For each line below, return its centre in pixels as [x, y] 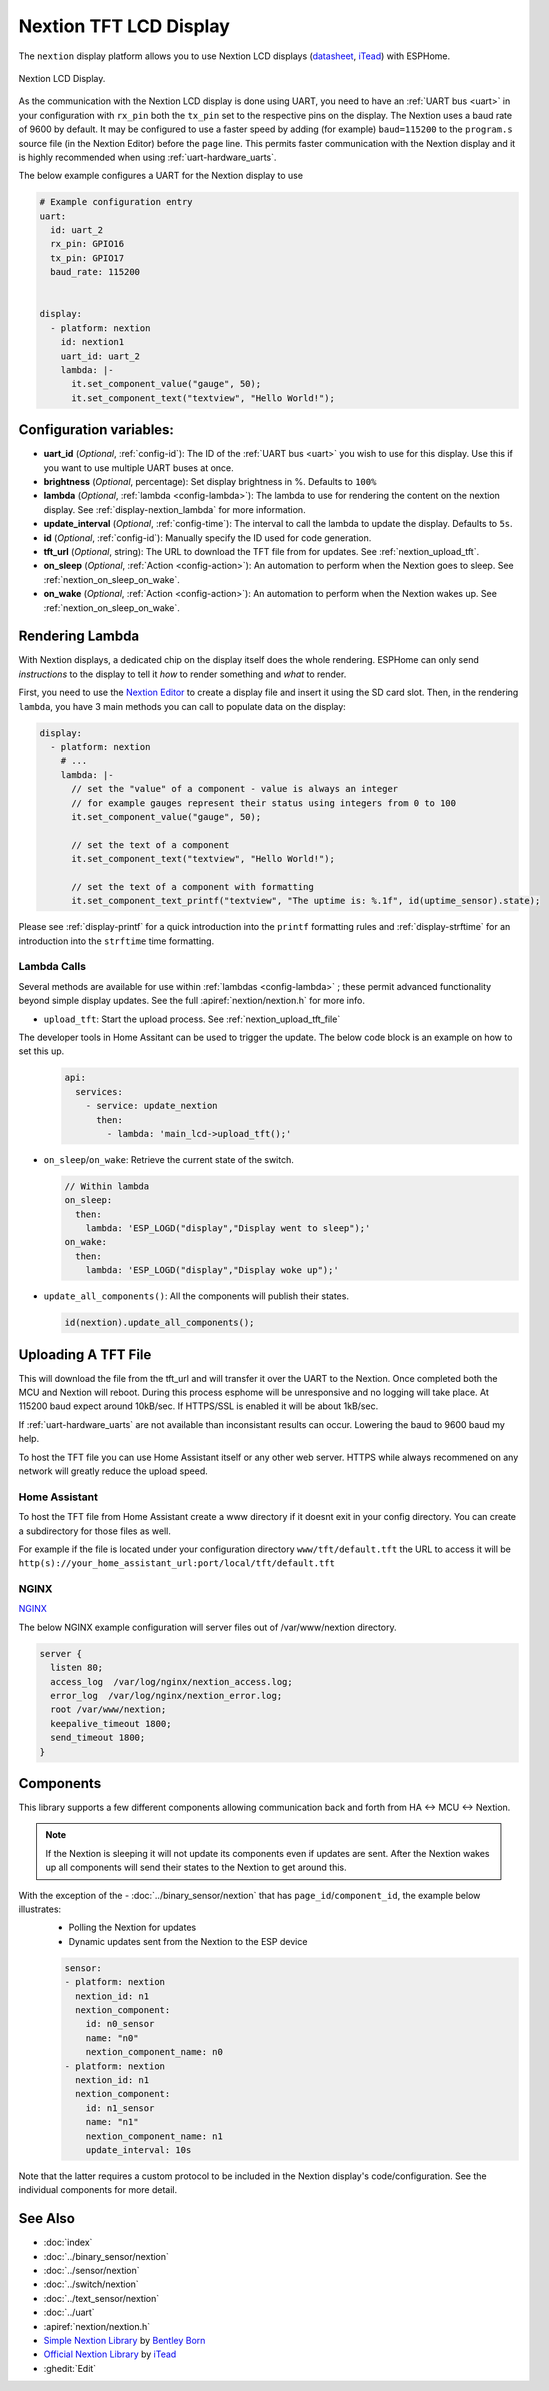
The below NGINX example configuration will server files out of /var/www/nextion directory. [207, 1627]
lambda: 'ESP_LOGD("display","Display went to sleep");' [228, 1228]
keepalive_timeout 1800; [111, 1723]
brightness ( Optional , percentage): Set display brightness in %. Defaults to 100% [210, 482]
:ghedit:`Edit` [70, 2368]
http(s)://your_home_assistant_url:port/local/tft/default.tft [176, 1563]
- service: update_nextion [152, 1106]
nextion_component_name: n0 [154, 2052]
